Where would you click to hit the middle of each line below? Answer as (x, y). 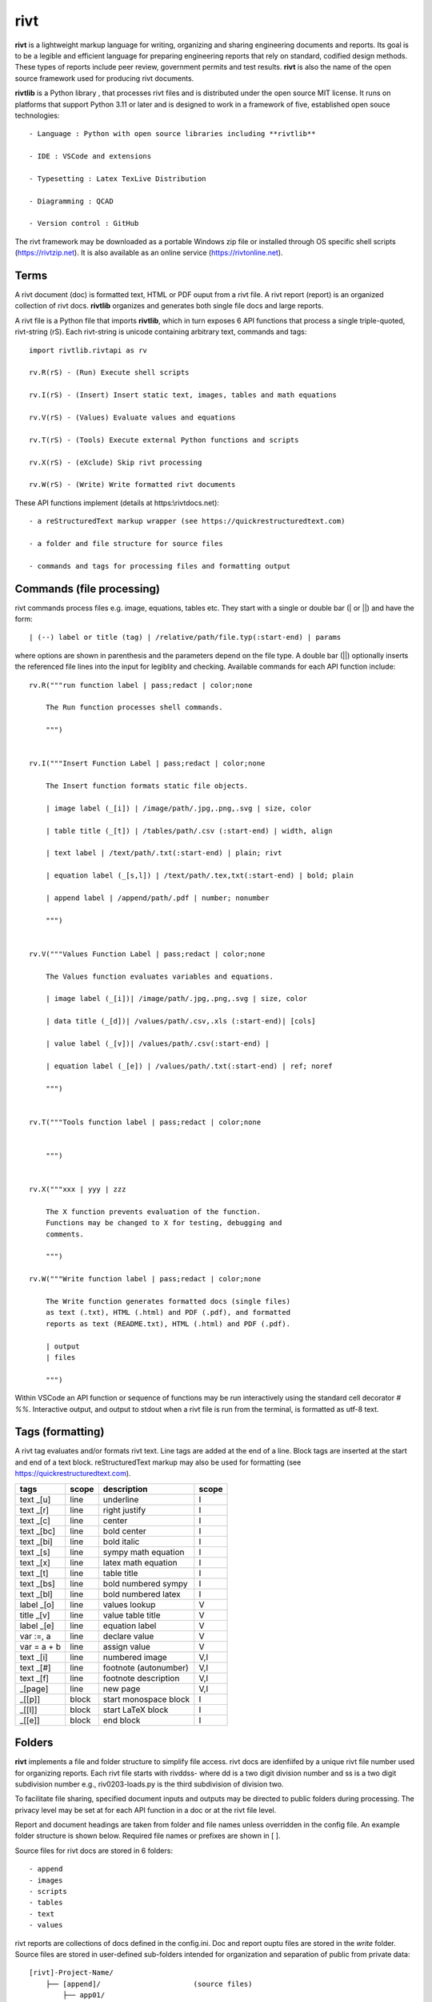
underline (121, 1499)
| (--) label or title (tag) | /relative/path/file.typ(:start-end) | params (185, 637)
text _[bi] (36, 1542)
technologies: (37, 115)
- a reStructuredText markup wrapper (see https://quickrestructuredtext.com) (187, 521)
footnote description (141, 1678)
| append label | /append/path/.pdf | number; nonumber (157, 898)
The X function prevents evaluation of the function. (153, 1212)
